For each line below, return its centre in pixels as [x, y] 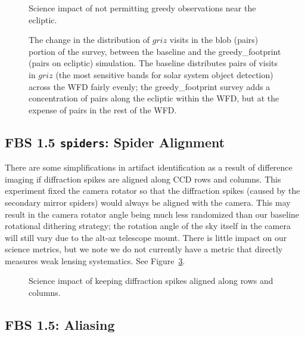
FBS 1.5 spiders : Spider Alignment [115, 142]
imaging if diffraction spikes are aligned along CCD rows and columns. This [143, 179]
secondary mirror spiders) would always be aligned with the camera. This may [148, 202]
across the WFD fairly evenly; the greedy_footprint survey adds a [150, 86]
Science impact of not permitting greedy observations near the [142, 8]
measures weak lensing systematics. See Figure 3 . [95, 260]
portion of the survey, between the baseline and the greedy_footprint [155, 51]
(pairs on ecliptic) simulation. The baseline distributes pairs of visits [153, 63]
